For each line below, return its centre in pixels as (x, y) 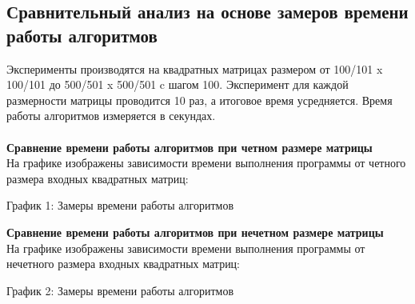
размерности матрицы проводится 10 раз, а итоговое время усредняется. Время (200, 100)
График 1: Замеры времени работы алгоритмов (120, 205)
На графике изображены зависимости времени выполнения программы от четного (206, 163)
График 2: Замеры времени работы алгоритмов (120, 290)
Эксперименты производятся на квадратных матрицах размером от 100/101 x (195, 68)
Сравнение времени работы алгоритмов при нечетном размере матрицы (195, 232)
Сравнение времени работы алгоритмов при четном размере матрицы (190, 147)
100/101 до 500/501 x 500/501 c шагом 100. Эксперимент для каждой (178, 84)
